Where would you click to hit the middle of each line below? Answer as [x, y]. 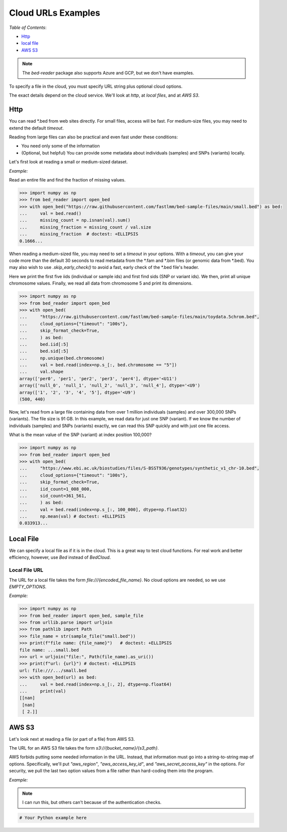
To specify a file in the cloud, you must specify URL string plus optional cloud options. [96, 86]
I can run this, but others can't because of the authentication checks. [92, 803]
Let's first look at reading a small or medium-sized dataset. [69, 162]
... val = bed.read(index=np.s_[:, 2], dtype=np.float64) [96, 684]
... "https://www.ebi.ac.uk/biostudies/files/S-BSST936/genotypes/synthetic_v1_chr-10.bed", [139, 468]
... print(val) [43, 691]
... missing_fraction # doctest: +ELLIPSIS [79, 234]
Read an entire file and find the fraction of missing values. [67, 180]
